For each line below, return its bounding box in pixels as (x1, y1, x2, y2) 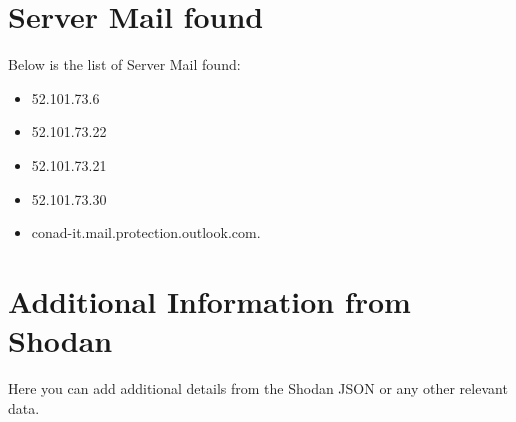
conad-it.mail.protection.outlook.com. (31, 222, 261, 243)
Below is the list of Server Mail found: (8, 54, 241, 75)
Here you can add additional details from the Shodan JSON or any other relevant (8, 378, 508, 398)
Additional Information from (8, 280, 411, 321)
